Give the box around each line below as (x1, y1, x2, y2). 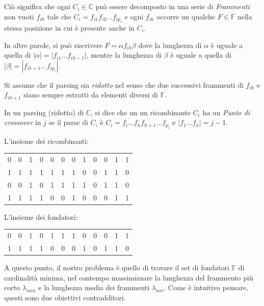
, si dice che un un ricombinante (91, 107, 191, 117)
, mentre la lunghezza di (86, 49, 162, 60)
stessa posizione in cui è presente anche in (4, 22, 135, 33)
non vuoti (4, 11, 34, 21)
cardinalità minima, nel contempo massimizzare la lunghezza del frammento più (4, 272, 253, 283)
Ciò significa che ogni (4, 1, 70, 11)
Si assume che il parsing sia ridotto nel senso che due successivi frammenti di (4, 79, 244, 90)
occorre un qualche (156, 11, 215, 21)
